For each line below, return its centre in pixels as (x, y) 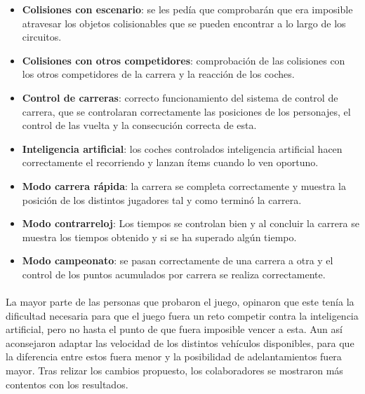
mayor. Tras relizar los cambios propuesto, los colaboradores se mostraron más (174, 371)
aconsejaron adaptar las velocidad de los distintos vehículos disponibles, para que (180, 342)
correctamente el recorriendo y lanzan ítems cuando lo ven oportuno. (170, 162)
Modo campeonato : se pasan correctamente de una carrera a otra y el (178, 260)
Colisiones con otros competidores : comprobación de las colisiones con (184, 60)
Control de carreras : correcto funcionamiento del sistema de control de (180, 97)
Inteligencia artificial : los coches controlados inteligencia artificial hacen (182, 148)
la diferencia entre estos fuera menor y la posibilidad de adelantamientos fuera (174, 356)
